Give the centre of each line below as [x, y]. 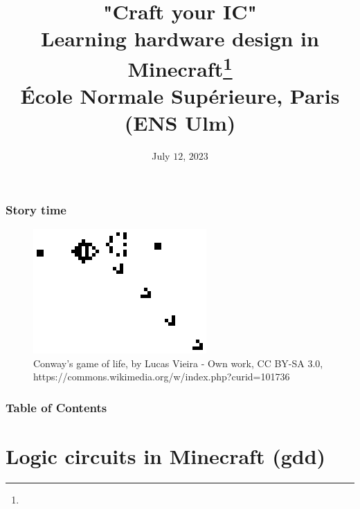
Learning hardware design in [180, 38]
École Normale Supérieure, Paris [180, 96]
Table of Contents [56, 407]
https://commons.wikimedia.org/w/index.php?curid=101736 [162, 377]
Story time [36, 209]
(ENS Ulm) [180, 123]
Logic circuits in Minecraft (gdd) [166, 455]
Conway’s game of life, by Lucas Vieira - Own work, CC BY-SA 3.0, [178, 363]
